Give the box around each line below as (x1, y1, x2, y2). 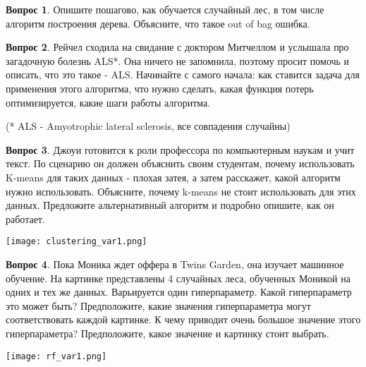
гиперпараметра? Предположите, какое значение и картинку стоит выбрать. (6, 325, 329, 340)
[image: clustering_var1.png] (6, 236, 147, 247)
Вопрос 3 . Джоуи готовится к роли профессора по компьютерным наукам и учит (6, 142, 355, 157)
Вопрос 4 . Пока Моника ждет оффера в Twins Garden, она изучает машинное (6, 256, 344, 271)
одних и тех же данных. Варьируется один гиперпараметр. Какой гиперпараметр (6, 284, 352, 299)
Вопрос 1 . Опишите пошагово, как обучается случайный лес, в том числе (6, 2, 324, 16)
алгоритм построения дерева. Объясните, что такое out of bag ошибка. (6, 16, 310, 30)
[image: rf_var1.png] (6, 351, 107, 361)
